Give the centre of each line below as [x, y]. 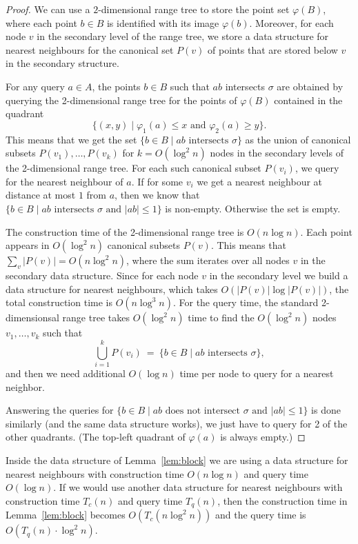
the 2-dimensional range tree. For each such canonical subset [133, 168]
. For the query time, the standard [246, 302]
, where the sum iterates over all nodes [208, 260]
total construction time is [59, 302]
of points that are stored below [273, 49]
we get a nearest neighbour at [260, 181]
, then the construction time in [282, 500]
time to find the [221, 318]
